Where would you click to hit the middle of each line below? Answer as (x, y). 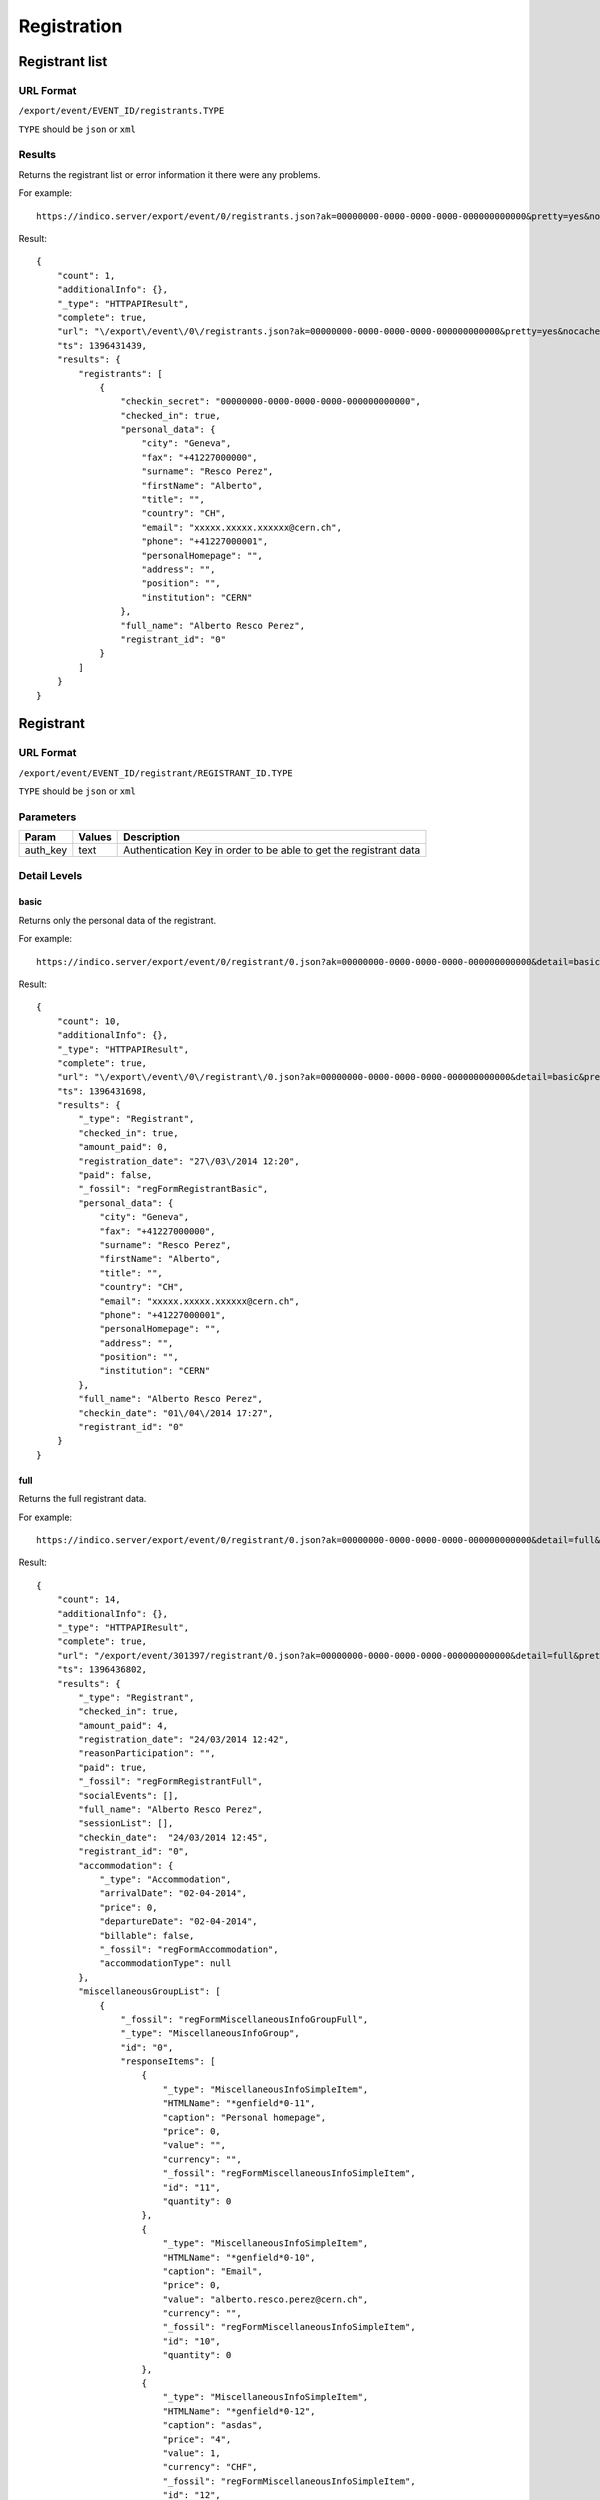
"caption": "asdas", (213, 2425)
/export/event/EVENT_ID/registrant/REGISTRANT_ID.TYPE (156, 773)
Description (151, 837)
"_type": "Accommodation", (165, 1879)
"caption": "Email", (213, 2271)
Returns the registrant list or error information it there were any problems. (169, 174)
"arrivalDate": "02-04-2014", (173, 1893)
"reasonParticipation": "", (147, 1753)
